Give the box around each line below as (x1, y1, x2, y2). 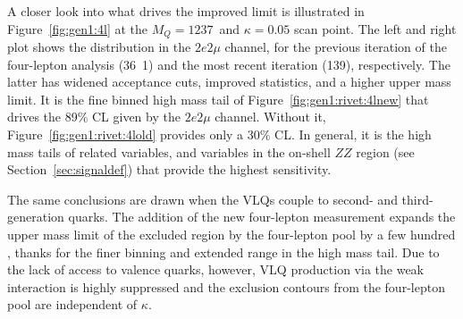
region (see (356, 142, 415, 161)
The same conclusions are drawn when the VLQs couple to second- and (7, 189, 398, 208)
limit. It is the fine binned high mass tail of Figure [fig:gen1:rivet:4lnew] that (7, 89, 429, 108)
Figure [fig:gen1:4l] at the (7, 19, 147, 38)
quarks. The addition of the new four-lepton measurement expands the (68, 207, 456, 226)
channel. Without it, (215, 107, 326, 126)
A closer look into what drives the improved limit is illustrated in (7, 2, 365, 20)
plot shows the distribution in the (7, 38, 191, 56)
